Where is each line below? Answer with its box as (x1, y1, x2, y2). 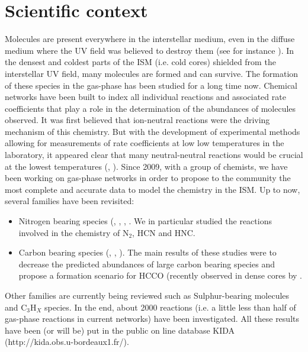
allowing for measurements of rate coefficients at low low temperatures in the (5, 137, 284, 149)
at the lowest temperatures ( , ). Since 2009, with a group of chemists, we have (5, 160, 288, 172)
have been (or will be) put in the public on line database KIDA (5, 324, 235, 336)
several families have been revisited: (5, 195, 134, 207)
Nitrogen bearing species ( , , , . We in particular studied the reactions (18, 215, 272, 227)
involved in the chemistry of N (18, 226, 129, 238)
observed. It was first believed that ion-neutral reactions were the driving (5, 114, 270, 126)
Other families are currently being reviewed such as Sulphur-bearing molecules (5, 289, 290, 301)
